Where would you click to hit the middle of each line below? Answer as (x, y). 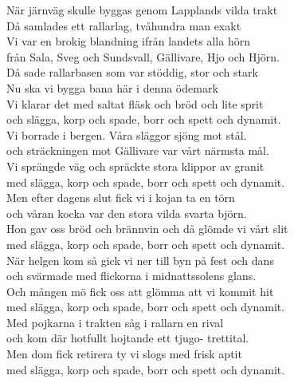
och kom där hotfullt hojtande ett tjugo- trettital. (128, 338)
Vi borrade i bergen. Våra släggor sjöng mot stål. (127, 134)
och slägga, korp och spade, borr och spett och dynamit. (144, 119)
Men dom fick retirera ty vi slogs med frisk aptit (124, 354)
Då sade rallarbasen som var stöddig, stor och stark (132, 72)
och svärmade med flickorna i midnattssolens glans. (131, 276)
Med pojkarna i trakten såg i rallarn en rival (115, 322)
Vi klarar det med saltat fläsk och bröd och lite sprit (135, 103)
